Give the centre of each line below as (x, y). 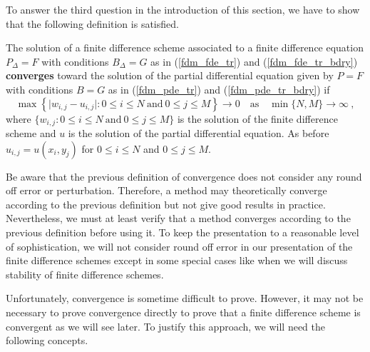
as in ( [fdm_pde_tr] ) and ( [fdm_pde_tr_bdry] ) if (219, 89)
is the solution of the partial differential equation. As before (199, 133)
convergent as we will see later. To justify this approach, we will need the (165, 326)
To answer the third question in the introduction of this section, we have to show (183, 9)
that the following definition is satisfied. (92, 23)
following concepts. (47, 340)
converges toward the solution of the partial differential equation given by (170, 75)
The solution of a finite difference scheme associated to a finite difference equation (185, 47)
